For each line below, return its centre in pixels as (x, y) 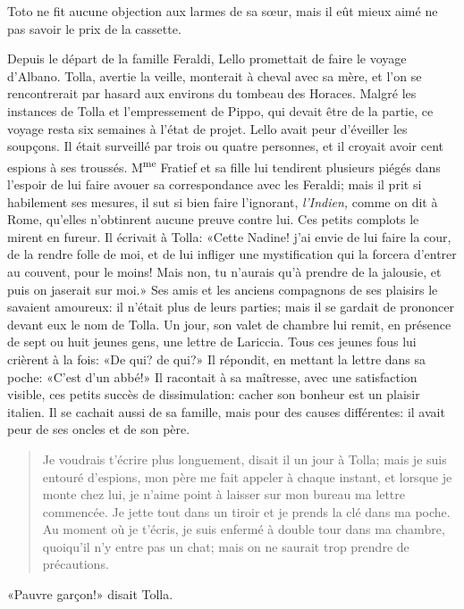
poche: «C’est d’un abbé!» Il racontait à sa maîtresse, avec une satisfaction (212, 376)
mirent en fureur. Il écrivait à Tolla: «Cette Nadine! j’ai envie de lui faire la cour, (229, 236)
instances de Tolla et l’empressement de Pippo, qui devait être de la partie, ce (220, 110)
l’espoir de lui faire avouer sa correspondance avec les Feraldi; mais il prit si (215, 184)
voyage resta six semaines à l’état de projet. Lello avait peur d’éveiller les (207, 128)
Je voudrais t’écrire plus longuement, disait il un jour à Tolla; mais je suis (245, 459)
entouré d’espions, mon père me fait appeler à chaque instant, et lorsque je (247, 476)
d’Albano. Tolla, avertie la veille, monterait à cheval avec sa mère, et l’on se (215, 75)
